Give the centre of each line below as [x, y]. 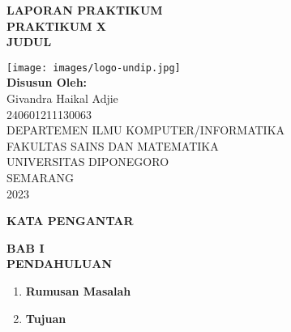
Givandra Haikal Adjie [62, 98]
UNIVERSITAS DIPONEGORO [88, 162]
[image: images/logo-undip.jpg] [94, 68]
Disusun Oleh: [47, 82]
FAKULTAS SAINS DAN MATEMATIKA [113, 145]
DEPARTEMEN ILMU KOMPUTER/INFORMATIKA [146, 130]
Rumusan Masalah [78, 290]
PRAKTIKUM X [56, 26]
